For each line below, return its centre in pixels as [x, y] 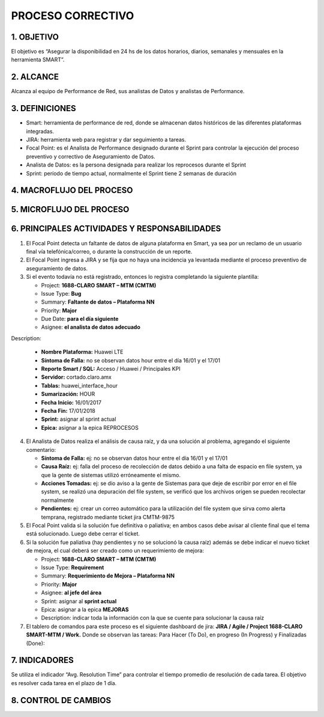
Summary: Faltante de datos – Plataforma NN [98, 302]
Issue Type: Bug [61, 293]
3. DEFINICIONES [43, 108]
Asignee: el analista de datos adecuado [91, 327]
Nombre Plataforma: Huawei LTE [82, 352]
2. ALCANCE [35, 77]
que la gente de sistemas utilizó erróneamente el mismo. [111, 475]
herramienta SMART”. [38, 59]
